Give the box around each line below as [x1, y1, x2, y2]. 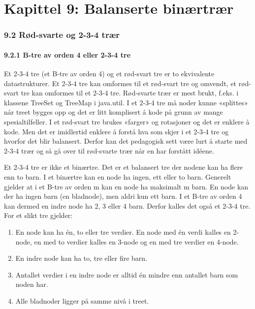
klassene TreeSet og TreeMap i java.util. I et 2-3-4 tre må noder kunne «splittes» [4, 97, 248, 107]
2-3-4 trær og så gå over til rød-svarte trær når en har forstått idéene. [4, 145, 214, 155]
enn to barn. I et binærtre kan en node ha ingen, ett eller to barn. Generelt [4, 171, 231, 182]
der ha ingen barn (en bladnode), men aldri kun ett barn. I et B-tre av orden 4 [4, 191, 242, 201]
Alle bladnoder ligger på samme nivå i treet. [15, 295, 149, 306]
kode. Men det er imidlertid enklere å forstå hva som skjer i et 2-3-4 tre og [4, 126, 229, 136]
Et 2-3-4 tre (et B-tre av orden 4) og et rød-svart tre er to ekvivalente [4, 68, 215, 79]
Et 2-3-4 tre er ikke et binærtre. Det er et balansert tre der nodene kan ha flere [4, 162, 243, 172]
